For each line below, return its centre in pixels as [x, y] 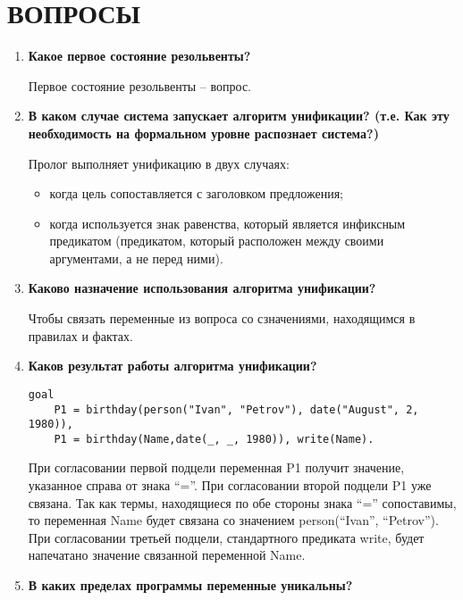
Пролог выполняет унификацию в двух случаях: [159, 163]
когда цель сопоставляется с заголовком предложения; [196, 193]
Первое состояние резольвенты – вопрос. [139, 85]
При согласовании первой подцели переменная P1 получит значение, [216, 467]
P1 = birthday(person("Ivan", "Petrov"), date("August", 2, [236, 409]
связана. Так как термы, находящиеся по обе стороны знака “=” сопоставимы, [242, 502]
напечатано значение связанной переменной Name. [167, 555]
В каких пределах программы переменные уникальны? [190, 585]
